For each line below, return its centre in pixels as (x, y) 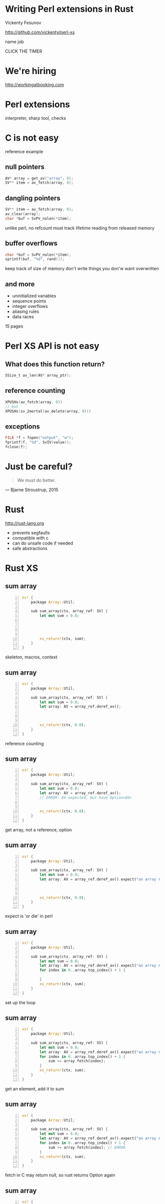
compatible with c (30, 538)
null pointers (25, 167)
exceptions (23, 426)
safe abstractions (30, 548)
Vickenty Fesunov (23, 23)
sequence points (29, 301)
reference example (24, 151)
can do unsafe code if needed (43, 543)
